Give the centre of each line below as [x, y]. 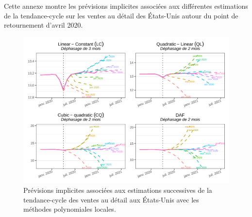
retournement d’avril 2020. [43, 25]
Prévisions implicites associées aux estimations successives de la [118, 190]
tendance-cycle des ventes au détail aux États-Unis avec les [111, 199]
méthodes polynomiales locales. [70, 209]
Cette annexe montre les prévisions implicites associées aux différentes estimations [126, 6]
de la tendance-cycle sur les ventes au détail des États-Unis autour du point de [121, 15]
